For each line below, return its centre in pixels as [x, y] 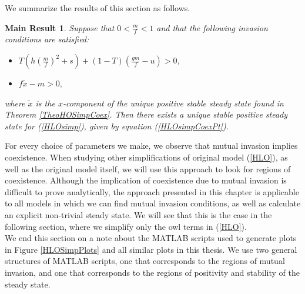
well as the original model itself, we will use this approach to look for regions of [148, 168]
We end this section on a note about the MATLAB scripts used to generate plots [151, 238]
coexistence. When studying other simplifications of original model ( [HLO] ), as [146, 157]
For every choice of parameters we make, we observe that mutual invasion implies [151, 146]
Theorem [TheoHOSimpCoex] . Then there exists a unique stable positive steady [146, 114]
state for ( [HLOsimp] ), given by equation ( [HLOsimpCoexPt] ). [117, 126]
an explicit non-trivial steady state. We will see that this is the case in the [138, 214]
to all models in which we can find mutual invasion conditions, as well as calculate [153, 203]
